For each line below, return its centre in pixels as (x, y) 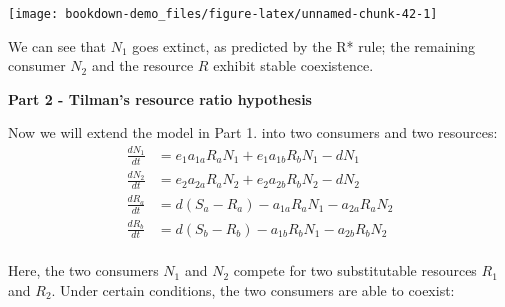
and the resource (142, 65)
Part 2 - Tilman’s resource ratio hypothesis (160, 98)
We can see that (57, 45)
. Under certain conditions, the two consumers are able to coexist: (253, 289)
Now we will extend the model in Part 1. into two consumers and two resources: (253, 132)
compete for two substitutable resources (355, 270)
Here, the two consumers (83, 270)
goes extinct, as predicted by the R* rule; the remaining (303, 45)
